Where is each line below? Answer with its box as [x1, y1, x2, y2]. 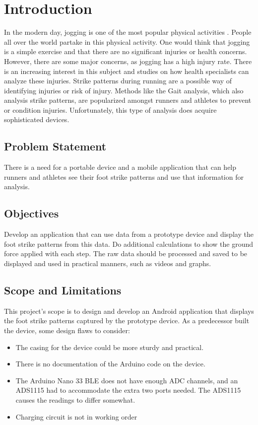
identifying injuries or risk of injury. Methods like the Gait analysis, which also [4, 85, 244, 95]
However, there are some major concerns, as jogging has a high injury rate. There [4, 56, 252, 66]
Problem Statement [4, 139, 107, 154]
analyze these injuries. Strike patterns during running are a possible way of [4, 75, 232, 86]
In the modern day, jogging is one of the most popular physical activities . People [4, 27, 252, 37]
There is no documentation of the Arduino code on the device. [15, 358, 205, 369]
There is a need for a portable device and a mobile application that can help [4, 162, 237, 172]
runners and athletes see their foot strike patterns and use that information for [4, 171, 244, 182]
